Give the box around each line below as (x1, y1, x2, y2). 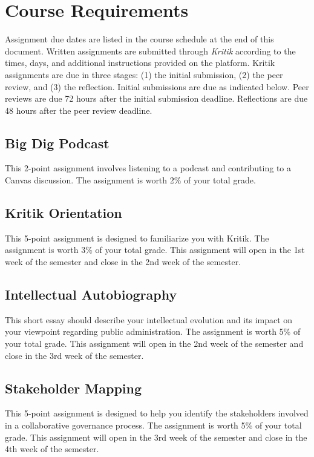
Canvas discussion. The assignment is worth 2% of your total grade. (5, 174, 256, 186)
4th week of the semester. (5, 442, 99, 455)
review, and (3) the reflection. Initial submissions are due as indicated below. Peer (5, 80, 309, 93)
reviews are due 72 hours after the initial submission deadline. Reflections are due (5, 92, 308, 105)
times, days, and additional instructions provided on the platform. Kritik (5, 56, 275, 69)
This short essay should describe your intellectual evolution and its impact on (5, 313, 293, 326)
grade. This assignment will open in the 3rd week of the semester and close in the (5, 430, 307, 443)
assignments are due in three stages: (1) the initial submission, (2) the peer (5, 68, 283, 81)
